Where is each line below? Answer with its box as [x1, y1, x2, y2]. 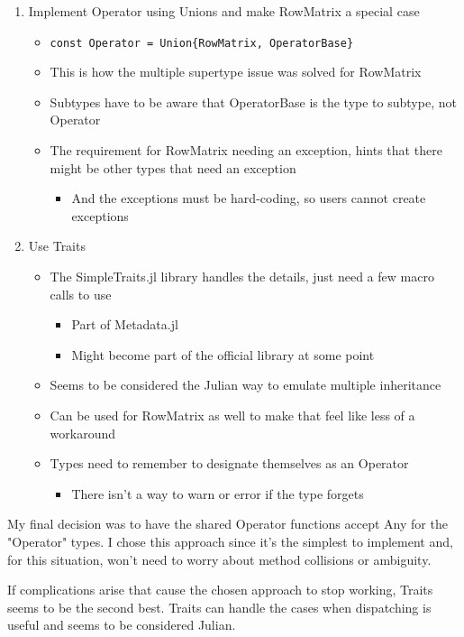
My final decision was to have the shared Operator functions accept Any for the [7, 514, 448, 533]
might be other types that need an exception [50, 158, 296, 177]
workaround [50, 423, 116, 442]
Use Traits [28, 236, 86, 255]
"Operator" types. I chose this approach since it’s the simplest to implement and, [7, 531, 453, 550]
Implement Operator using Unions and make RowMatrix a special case [28, 2, 420, 20]
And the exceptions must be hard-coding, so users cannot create [71, 189, 426, 208]
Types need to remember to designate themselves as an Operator [50, 454, 409, 473]
